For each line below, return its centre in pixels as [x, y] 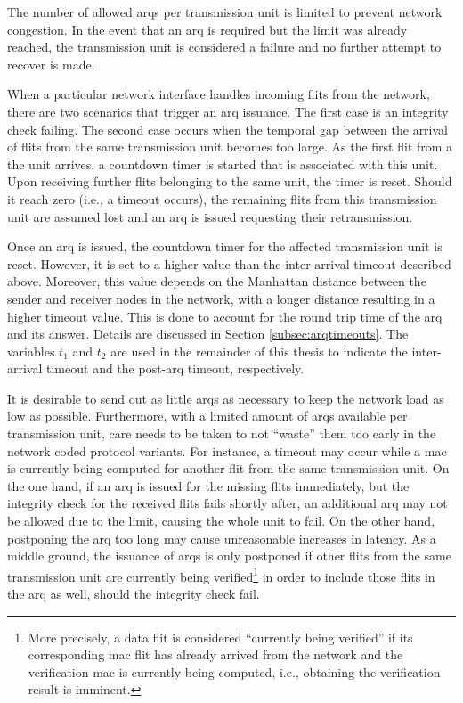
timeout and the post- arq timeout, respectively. [175, 368]
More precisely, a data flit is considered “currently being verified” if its [220, 637]
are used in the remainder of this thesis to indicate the [259, 351]
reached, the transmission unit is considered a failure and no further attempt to [224, 47]
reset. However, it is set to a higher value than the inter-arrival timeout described [229, 263]
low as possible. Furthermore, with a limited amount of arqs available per [207, 416]
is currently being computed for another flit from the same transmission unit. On [228, 468]
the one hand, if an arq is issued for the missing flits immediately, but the [208, 485]
